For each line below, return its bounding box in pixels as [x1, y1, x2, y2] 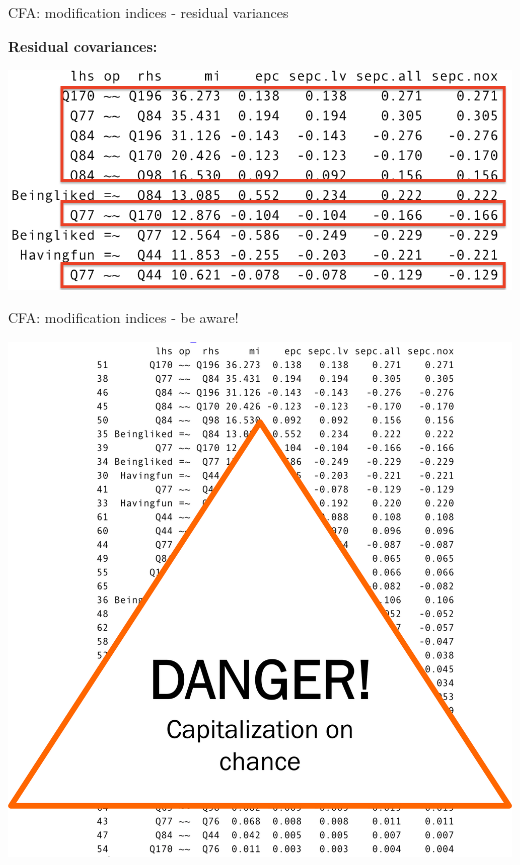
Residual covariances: [8, 35, 158, 56]
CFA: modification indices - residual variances [8, 2, 289, 22]
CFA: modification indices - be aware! [8, 307, 239, 328]
